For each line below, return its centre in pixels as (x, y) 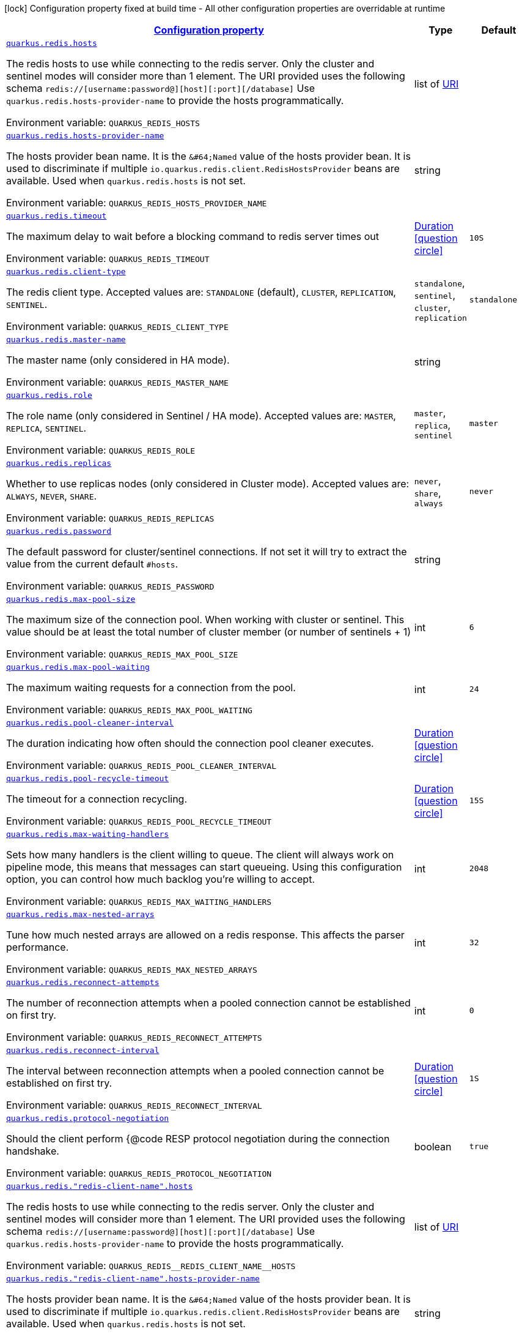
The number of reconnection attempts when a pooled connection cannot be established (208, 1003)
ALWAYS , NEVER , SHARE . (52, 496)
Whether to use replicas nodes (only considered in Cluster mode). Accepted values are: (208, 484)
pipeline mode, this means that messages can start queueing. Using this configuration (204, 867)
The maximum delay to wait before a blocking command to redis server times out (193, 236)
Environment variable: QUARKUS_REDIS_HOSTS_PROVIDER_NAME (137, 203)
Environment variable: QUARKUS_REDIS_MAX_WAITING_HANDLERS (139, 901)
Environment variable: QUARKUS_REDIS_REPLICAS (110, 518)
